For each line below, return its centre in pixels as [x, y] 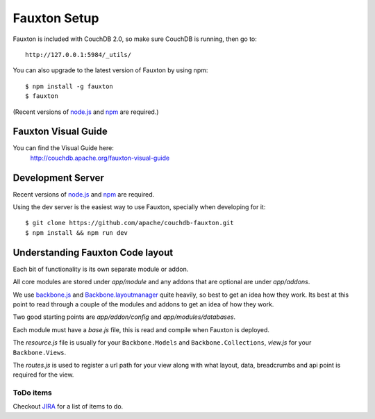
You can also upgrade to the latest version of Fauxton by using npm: [110, 70]
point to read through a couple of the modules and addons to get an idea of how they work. [143, 304]
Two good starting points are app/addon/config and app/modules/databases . [124, 317]
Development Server [58, 178]
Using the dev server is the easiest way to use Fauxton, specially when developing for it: [139, 207]
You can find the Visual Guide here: [63, 148]
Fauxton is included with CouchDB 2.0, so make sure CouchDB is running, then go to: [135, 39]
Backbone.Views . [40, 352]
